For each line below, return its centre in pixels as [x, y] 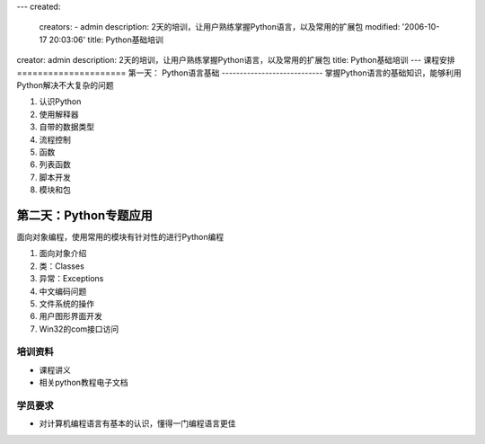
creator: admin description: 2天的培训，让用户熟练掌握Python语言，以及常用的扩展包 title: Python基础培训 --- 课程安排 [236, 60]
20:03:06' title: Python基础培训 [106, 40]
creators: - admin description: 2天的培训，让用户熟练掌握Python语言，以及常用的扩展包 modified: [220, 27]
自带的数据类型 [66, 127]
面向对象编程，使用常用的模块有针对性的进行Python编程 [120, 236]
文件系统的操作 [66, 303]
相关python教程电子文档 [84, 383]
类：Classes [62, 266]
